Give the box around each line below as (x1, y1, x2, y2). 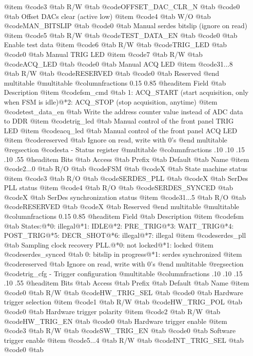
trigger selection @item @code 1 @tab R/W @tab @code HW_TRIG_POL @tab (4, 297, 242, 307)
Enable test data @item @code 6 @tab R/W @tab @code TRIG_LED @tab (4, 39, 227, 50)
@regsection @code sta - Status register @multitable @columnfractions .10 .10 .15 (4, 144, 245, 154)
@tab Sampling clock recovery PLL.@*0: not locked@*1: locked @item (4, 239, 214, 249)
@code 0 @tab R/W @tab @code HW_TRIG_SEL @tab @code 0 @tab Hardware (4, 287, 243, 297)
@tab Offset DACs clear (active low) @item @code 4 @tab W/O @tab (4, 11, 211, 21)
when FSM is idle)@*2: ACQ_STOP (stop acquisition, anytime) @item (4, 96, 217, 107)
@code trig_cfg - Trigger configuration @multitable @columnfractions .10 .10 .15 (4, 268, 243, 278)
